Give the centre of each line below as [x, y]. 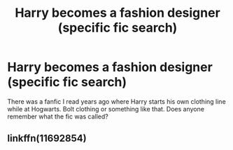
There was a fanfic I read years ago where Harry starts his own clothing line [116, 101]
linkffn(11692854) [47, 138]
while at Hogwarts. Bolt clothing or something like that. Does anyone [106, 109]
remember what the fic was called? [58, 116]
